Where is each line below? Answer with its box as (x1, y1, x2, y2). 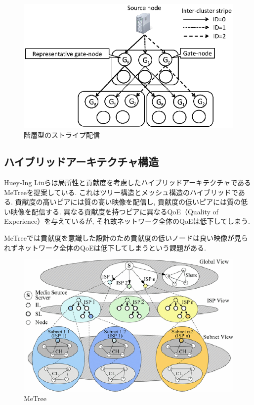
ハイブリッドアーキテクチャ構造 (4, 154, 159, 169)
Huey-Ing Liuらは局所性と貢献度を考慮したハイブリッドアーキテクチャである (4, 177, 252, 188)
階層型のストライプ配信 (24, 130, 100, 140)
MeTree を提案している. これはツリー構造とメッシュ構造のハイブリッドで (4, 187, 238, 197)
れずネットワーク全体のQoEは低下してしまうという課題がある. (4, 242, 206, 253)
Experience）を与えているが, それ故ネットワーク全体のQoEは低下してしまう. (4, 216, 250, 226)
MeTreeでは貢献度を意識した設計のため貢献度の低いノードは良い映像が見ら (4, 233, 248, 243)
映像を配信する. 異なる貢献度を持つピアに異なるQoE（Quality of (10, 206, 218, 216)
